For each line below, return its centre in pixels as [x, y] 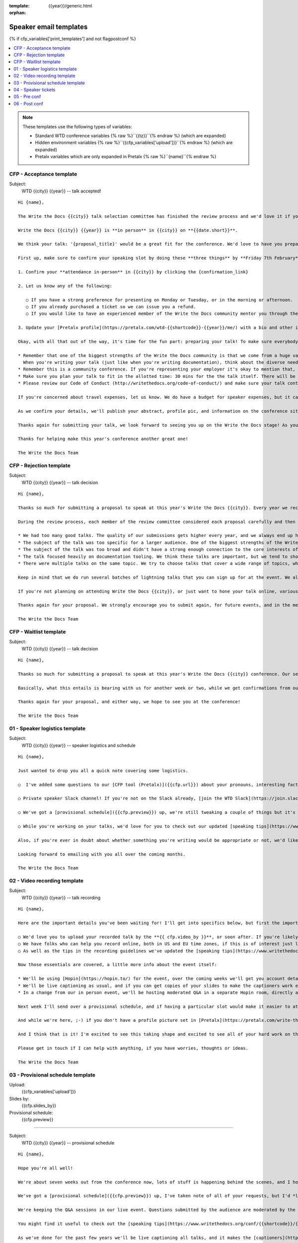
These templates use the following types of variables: [77, 126]
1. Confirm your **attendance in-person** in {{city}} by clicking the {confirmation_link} [133, 272]
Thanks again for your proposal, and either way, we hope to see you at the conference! [129, 702]
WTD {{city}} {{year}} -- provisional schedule [68, 1143]
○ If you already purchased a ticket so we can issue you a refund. [111, 307]
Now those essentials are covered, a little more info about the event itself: [117, 965]
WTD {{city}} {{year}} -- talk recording [61, 897]
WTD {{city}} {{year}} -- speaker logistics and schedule [79, 745]
